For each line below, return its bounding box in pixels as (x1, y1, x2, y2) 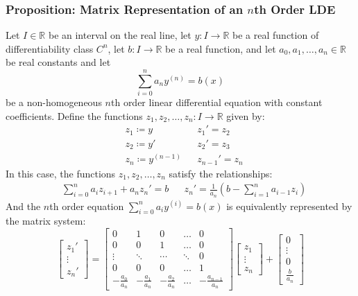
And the (6, 198, 41, 213)
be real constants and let (6, 55, 111, 69)
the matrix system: (6, 214, 86, 228)
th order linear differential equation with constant (110, 95, 323, 110)
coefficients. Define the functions (6, 108, 143, 123)
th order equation (49, 198, 124, 213)
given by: (226, 108, 265, 123)
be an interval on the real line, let (48, 28, 191, 42)
